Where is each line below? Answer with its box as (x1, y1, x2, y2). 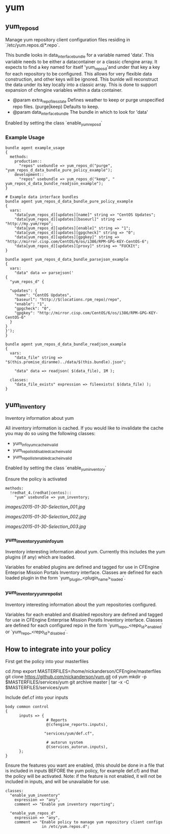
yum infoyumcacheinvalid (12, 440, 59, 448)
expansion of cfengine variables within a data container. (5, 87, 123, 93)
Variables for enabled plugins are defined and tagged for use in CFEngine (5, 564, 159, 570)
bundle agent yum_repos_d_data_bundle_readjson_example (5, 342, 126, 347)
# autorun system (46, 740, 83, 745)
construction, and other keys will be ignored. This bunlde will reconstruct (5, 76, 158, 82)
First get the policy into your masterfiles (5, 658, 89, 664)
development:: (14, 172, 44, 178)
